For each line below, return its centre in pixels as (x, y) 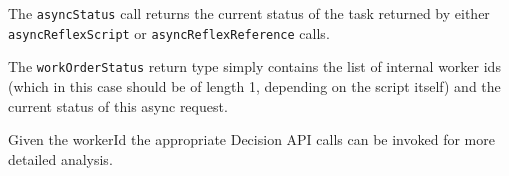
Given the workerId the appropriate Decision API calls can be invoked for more (251, 139)
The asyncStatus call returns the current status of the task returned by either (249, 13)
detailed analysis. (60, 158)
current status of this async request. (118, 105)
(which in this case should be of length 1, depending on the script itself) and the (254, 85)
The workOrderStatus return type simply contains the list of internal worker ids (254, 66)
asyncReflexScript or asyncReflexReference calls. (169, 32)
